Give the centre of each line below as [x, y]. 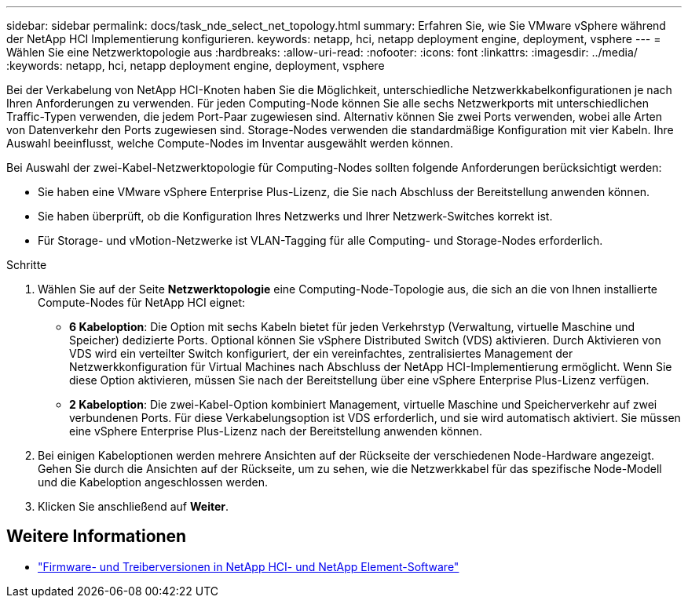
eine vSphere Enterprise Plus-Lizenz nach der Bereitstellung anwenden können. [276, 431]
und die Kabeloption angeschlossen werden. [153, 482]
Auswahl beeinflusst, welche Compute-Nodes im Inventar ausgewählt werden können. [230, 143]
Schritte [27, 265]
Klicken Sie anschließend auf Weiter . [134, 506]
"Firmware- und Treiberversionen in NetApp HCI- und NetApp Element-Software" [249, 566]
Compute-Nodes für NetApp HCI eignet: [141, 302]
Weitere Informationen [97, 537]
